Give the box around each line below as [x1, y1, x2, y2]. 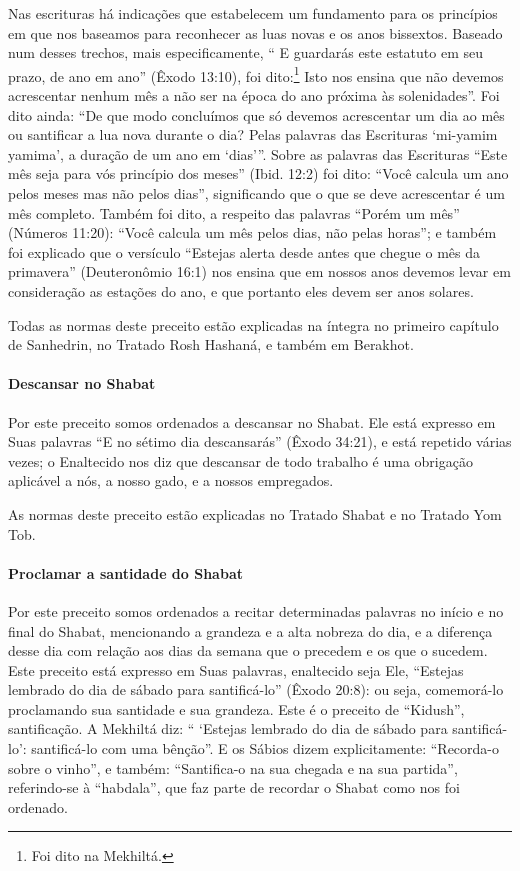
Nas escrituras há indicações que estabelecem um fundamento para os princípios [8, 3, 498, 23]
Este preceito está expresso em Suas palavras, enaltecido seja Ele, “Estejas [8, 659, 464, 680]
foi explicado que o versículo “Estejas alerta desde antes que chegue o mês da [8, 241, 480, 262]
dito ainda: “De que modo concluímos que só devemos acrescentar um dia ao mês [8, 104, 505, 125]
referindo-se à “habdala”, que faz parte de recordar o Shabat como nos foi [8, 777, 460, 798]
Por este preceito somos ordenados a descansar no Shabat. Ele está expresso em [8, 411, 496, 432]
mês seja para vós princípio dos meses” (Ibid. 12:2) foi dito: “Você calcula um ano [8, 163, 509, 184]
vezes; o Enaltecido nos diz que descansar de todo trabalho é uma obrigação [8, 450, 473, 471]
